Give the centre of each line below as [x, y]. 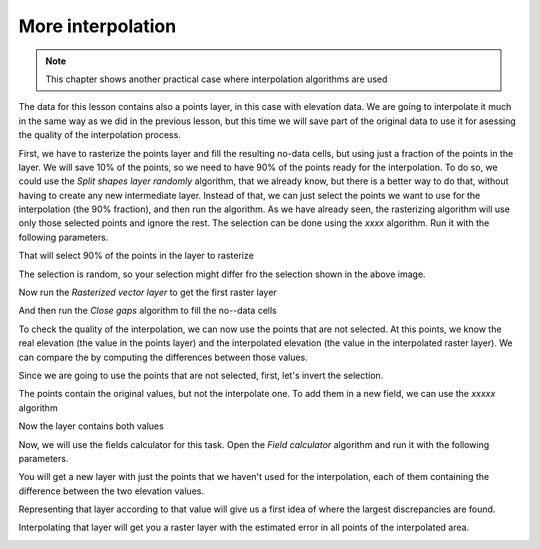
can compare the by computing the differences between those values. [163, 357]
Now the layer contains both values [91, 426]
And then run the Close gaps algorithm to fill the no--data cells [147, 311]
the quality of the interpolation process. [100, 135]
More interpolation [97, 26]
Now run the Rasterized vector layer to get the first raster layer [147, 292]
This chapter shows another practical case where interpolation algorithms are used [216, 79]
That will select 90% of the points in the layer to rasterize [136, 256]
